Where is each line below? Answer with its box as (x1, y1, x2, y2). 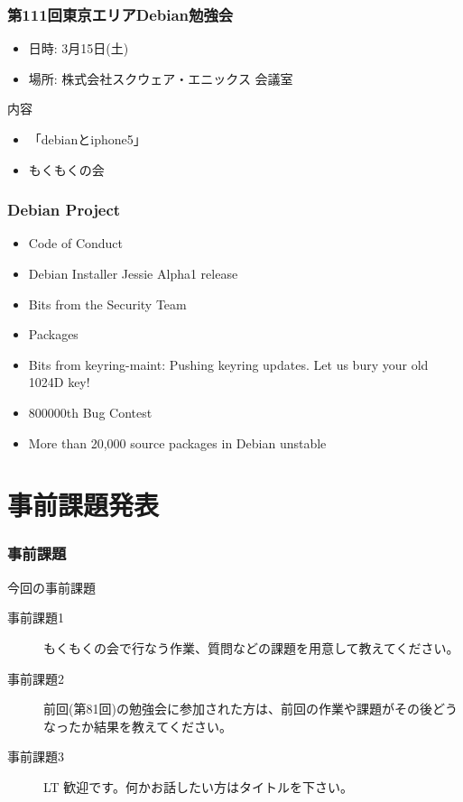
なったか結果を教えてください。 (43, 716, 232, 735)
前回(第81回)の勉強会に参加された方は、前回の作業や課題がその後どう (43, 699, 458, 718)
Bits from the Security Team (28, 294, 187, 313)
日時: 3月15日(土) (28, 39, 129, 58)
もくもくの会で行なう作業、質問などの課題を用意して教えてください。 (43, 638, 459, 657)
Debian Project (7, 198, 121, 221)
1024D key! (28, 373, 90, 392)
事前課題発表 (7, 486, 160, 523)
